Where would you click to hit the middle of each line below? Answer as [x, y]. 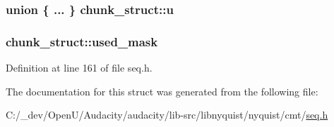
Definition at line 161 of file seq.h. [79, 68]
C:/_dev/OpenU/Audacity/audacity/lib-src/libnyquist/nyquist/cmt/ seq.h [167, 115]
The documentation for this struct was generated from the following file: [162, 91]
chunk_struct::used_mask [82, 41]
